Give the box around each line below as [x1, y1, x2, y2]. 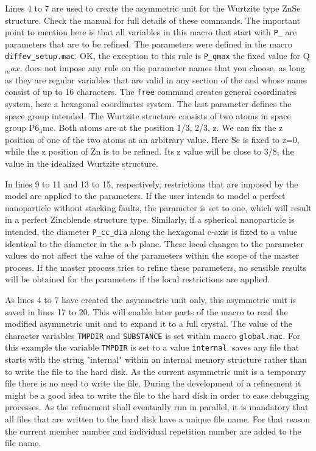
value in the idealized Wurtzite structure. [5, 156, 158, 169]
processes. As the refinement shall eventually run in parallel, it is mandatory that [5, 400, 309, 413]
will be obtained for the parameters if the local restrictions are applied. [5, 273, 270, 285]
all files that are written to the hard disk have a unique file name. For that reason [5, 412, 311, 425]
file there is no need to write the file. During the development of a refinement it [5, 377, 301, 390]
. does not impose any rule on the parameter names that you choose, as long [19, 61, 305, 74]
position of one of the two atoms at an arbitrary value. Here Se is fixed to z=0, [5, 133, 300, 145]
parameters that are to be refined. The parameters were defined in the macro [5, 37, 292, 50]
